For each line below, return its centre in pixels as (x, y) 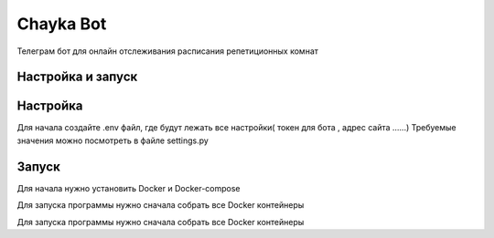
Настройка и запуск (77, 77)
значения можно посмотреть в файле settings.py (113, 140)
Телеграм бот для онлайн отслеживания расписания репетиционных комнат (168, 51)
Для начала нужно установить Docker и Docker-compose (129, 188)
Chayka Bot (62, 24)
